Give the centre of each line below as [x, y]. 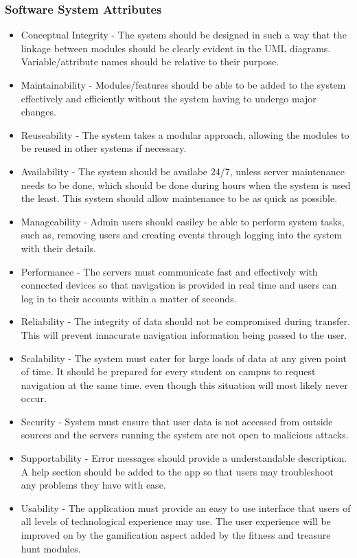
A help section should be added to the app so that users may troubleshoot [177, 471]
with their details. [58, 248]
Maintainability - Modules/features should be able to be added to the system [183, 85]
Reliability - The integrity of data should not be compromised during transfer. [185, 321]
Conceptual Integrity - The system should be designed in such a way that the [184, 35]
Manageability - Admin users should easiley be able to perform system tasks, [183, 221]
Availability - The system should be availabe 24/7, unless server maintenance [183, 171]
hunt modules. [51, 548]
